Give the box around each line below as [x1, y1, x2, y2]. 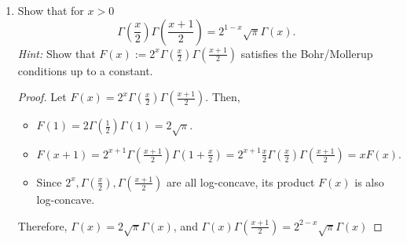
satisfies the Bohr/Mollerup [240, 45, 373, 61]
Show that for [17, 2, 84, 18]
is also [354, 173, 384, 190]
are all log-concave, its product [167, 173, 315, 190]
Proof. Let [17, 89, 67, 105]
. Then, [205, 89, 240, 105]
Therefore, [17, 217, 68, 234]
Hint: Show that [17, 45, 96, 61]
